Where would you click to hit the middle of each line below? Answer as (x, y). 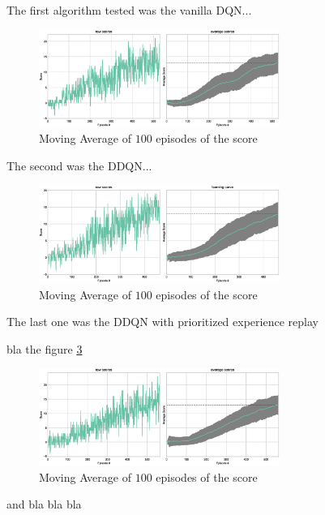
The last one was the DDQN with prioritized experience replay (162, 322)
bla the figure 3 (45, 348)
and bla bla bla (44, 504)
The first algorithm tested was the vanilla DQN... (129, 10)
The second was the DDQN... (79, 165)
